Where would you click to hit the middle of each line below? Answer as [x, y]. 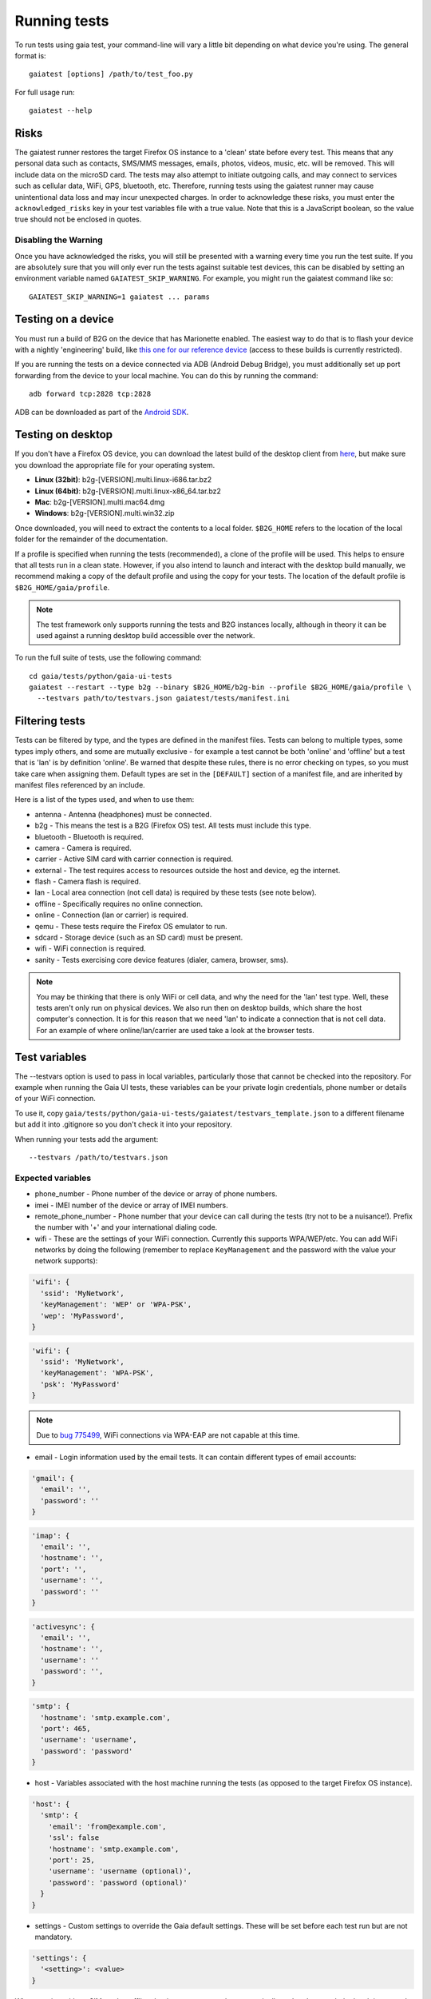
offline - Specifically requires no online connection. [119, 904]
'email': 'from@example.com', [107, 1826]
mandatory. [53, 1937]
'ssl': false [74, 1838]
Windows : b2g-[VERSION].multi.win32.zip [105, 513]
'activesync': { [63, 1626]
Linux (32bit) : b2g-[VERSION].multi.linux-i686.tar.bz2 [123, 480]
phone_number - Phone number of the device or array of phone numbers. [156, 1194]
